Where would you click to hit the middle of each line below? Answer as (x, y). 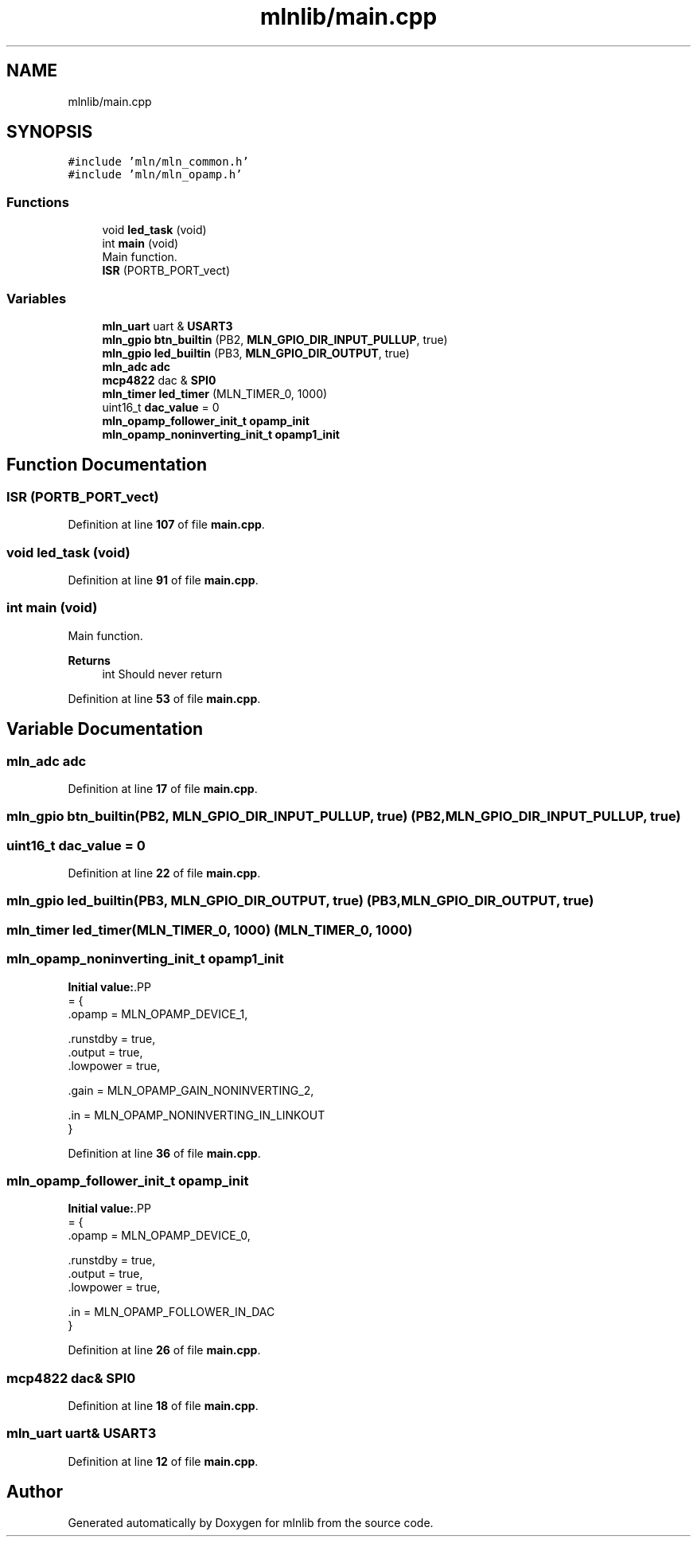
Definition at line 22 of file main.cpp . (164, 873)
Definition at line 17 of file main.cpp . (163, 788)
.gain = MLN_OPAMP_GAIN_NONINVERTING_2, (191, 1090)
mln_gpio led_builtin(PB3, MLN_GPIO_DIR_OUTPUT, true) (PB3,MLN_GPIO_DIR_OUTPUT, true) (300, 901)
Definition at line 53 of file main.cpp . (164, 698)
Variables (37, 298)
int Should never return (162, 674)
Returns (89, 660)
